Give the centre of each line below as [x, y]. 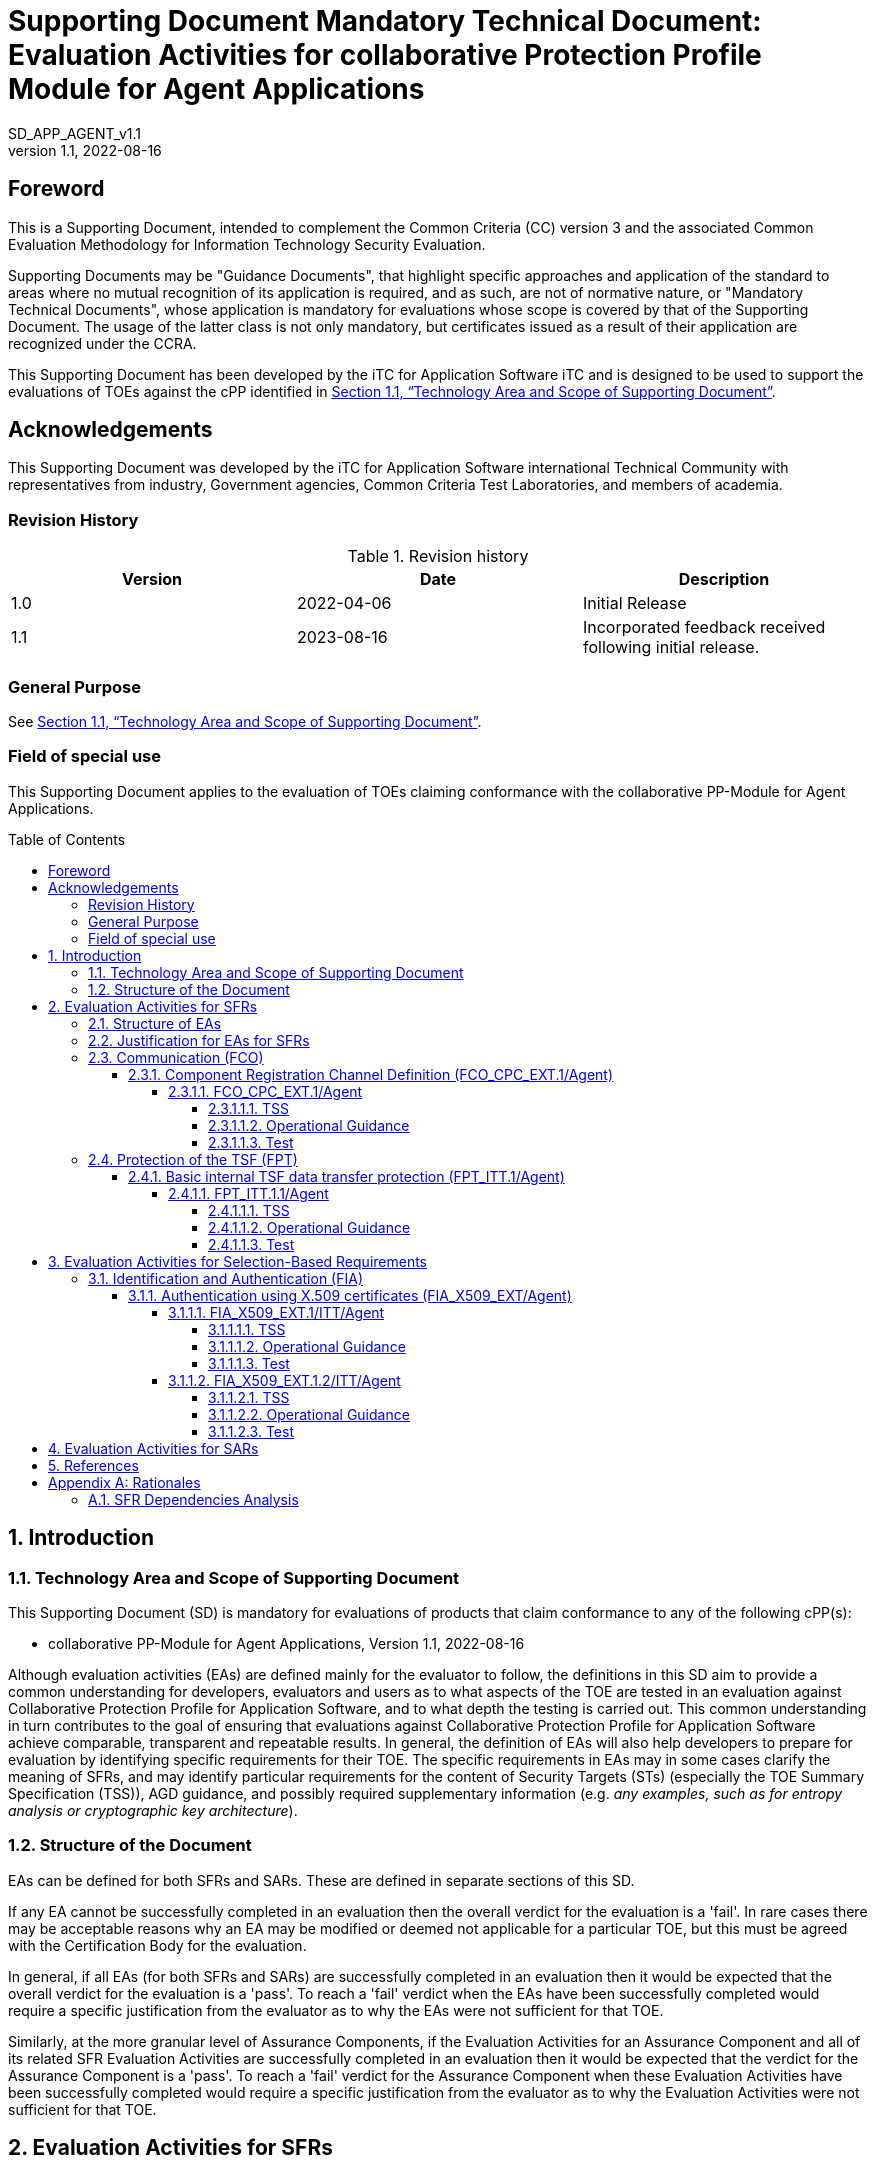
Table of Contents [67, 839]
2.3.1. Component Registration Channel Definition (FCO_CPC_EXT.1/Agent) [371, 1074]
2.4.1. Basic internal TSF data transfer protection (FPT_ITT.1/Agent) [346, 1176]
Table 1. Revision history [438, 556]
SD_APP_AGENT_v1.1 [75, 133]
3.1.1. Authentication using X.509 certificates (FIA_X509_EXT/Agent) [350, 1295]
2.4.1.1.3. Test [251, 1244]
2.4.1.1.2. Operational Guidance [309, 1227]
